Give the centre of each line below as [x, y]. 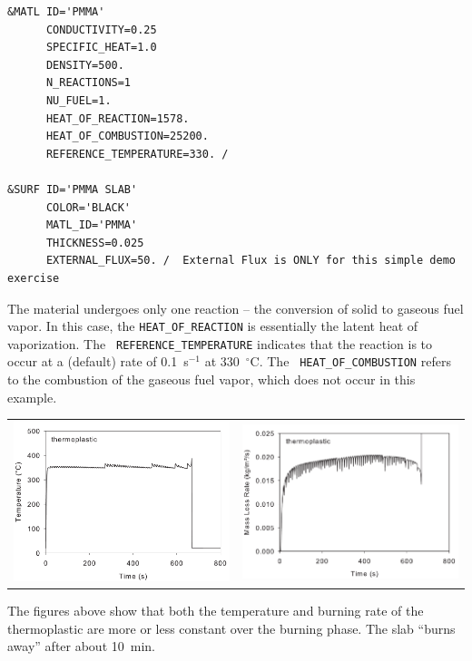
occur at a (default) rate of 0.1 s [98, 361]
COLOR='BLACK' [88, 207]
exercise [34, 278]
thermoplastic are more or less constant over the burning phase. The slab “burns [231, 628]
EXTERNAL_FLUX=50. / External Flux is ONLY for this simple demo [251, 261]
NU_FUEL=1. [79, 100]
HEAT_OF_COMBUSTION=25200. [127, 136]
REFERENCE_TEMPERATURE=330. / [137, 154]
